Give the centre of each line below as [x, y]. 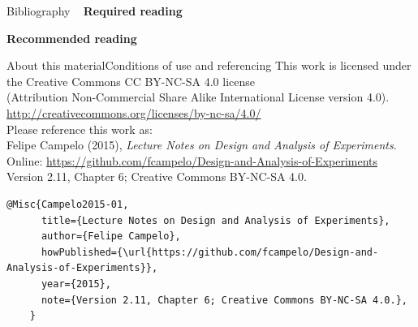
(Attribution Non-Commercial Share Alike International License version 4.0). [198, 97]
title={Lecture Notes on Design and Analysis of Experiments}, [215, 220]
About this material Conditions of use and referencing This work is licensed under [209, 65]
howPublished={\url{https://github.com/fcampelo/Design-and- [210, 252]
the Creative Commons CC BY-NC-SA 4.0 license [131, 81]
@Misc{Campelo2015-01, [68, 204]
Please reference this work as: [80, 129]
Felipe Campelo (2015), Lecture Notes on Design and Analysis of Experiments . [202, 145]
